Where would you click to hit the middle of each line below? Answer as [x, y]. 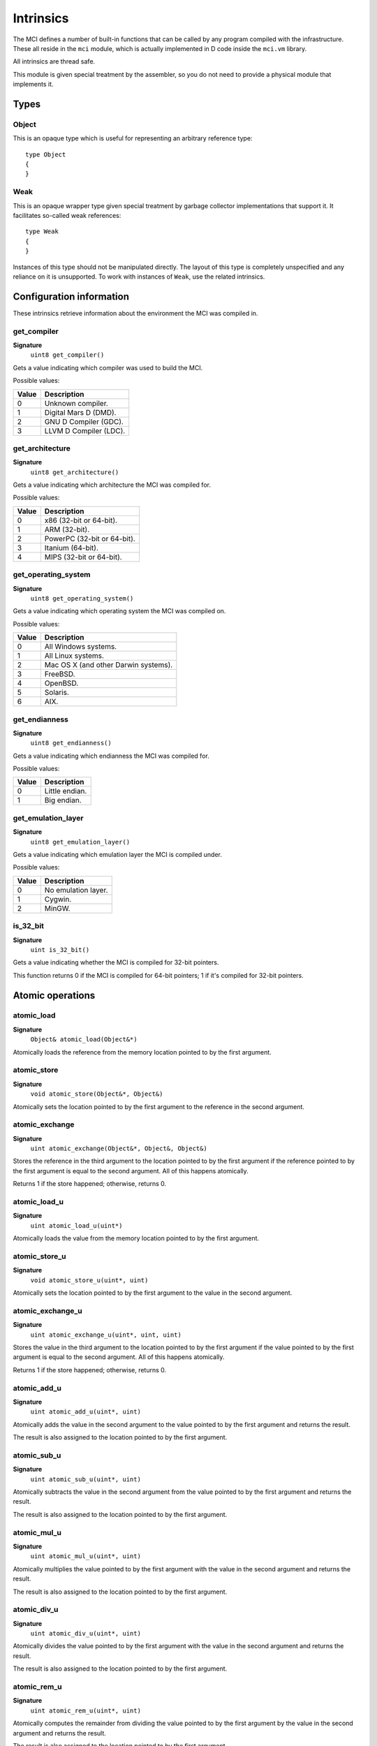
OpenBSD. [61, 683]
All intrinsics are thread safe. [54, 61]
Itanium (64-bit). [72, 548]
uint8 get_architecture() [75, 472]
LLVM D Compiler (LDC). [85, 431]
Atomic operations [54, 995]
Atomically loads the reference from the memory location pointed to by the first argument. [142, 1052]
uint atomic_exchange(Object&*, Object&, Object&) [119, 1149]
